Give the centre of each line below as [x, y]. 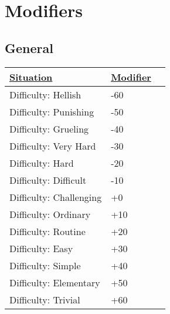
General [29, 47]
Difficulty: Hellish [45, 94]
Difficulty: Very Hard [53, 146]
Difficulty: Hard [42, 163]
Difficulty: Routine [47, 231]
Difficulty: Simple [45, 265]
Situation [31, 77]
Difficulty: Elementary [55, 282]
